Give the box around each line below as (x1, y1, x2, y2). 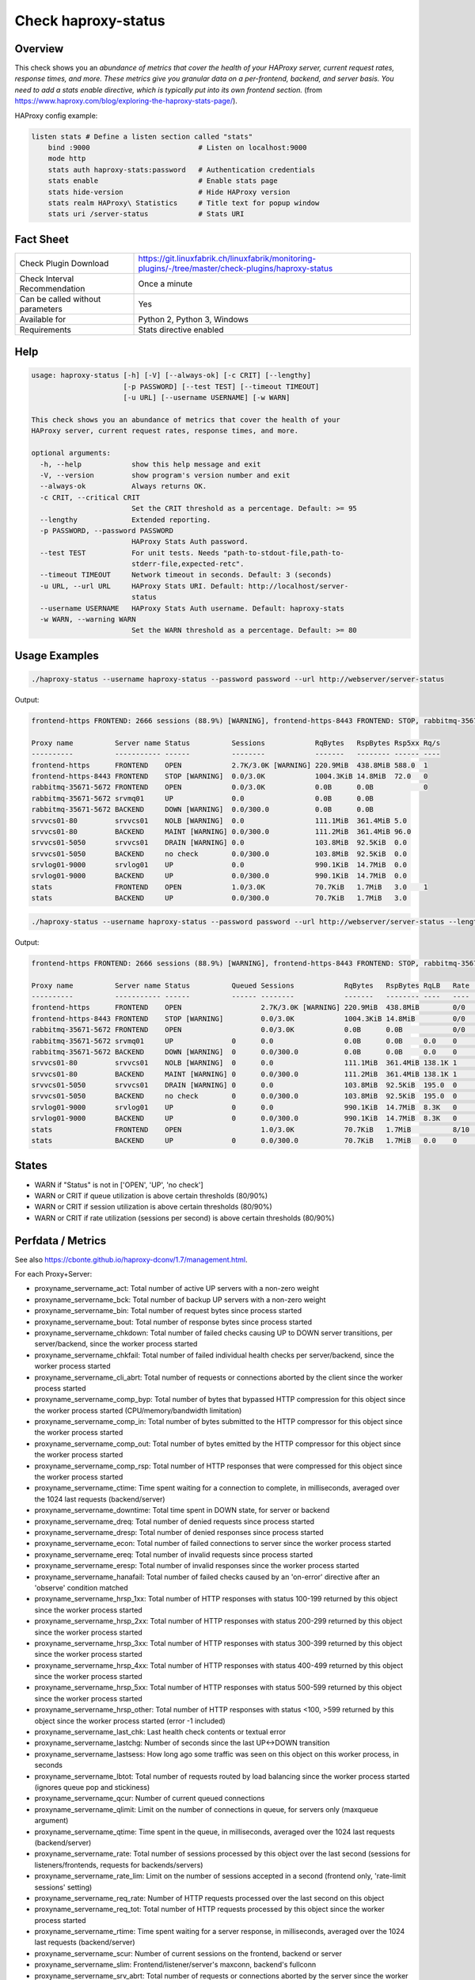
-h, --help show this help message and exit (40, 459, 261, 469)
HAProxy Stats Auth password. (131, 537, 249, 546)
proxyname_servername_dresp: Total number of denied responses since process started (34, 1528, 324, 1536)
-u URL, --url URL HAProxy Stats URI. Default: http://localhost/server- (40, 581, 349, 590)
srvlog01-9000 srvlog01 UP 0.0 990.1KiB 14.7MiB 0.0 (31, 860, 408, 870)
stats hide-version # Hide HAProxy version (47, 187, 291, 196)
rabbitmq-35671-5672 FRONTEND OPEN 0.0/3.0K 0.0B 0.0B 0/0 (31, 1026, 466, 1034)
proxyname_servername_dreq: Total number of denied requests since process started (34, 1517, 315, 1526)
